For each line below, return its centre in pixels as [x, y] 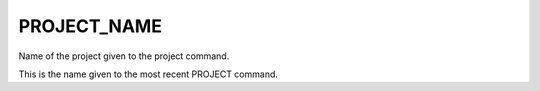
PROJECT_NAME [90, 26]
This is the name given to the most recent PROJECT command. [148, 74]
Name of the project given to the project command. [124, 56]
